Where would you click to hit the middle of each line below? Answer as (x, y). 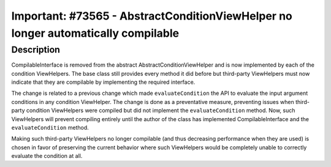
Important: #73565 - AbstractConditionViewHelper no (152, 16)
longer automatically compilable (95, 33)
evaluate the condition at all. (47, 156)
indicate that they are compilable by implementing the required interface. (103, 82)
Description (36, 50)
